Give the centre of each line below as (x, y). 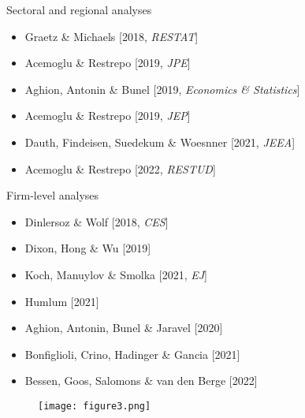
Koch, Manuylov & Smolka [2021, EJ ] (116, 274)
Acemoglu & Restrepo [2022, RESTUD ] (120, 168)
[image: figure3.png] (95, 406)
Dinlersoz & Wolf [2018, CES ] (97, 221)
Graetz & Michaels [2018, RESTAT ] (112, 36)
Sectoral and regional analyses (79, 9)
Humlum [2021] (62, 301)
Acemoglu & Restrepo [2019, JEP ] (108, 116)
